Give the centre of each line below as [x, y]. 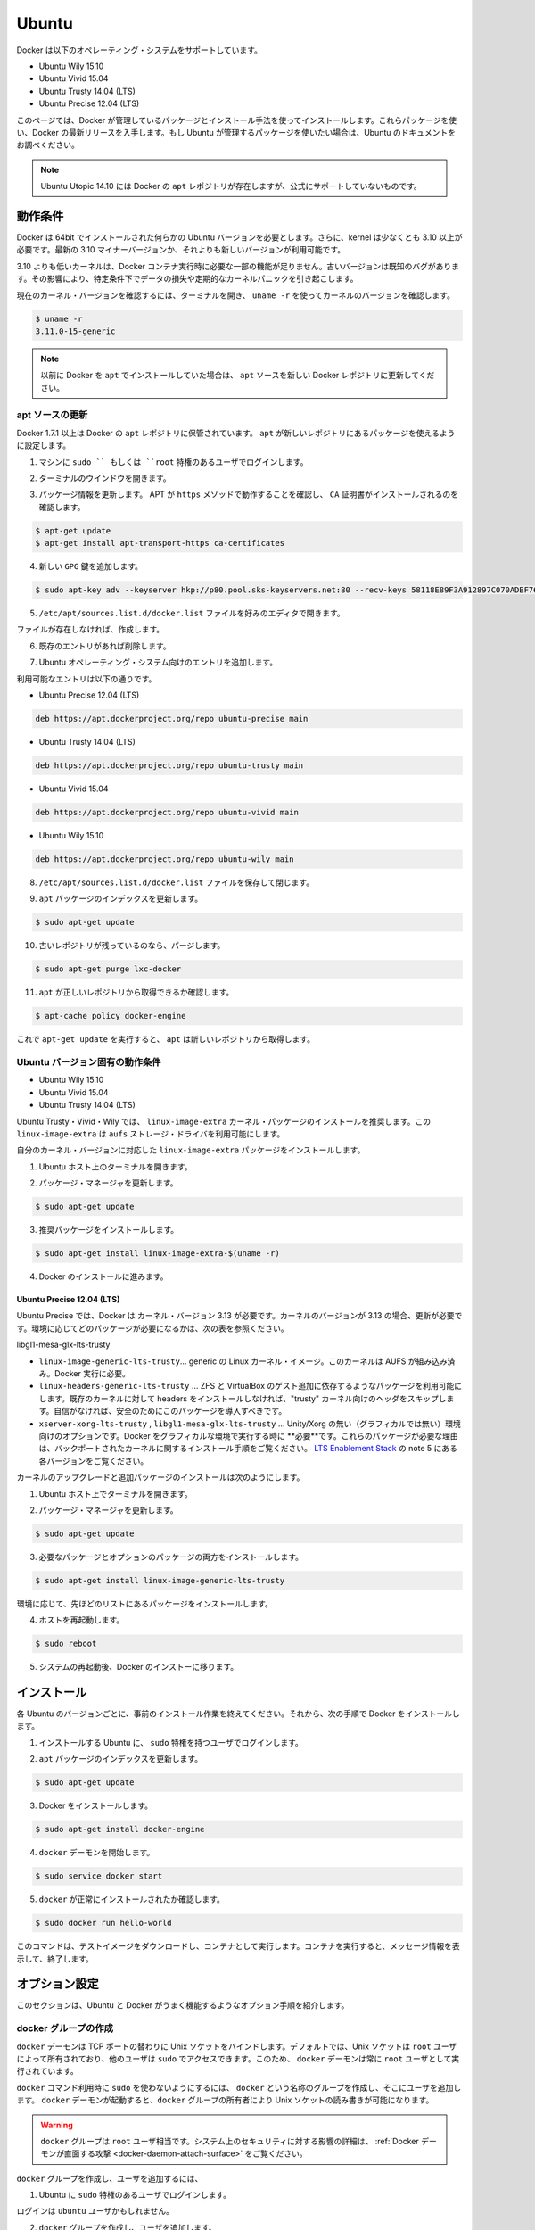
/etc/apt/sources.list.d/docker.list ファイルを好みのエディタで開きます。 [192, 613]
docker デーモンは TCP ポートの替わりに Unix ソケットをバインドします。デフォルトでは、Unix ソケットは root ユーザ [237, 2046]
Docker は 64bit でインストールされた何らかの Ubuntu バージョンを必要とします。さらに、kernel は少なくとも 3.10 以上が [239, 237]
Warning [57, 2125]
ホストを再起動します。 [82, 1620]
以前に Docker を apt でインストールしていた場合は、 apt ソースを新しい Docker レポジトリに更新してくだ [238, 376]
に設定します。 [44, 445]
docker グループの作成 [65, 2028]
